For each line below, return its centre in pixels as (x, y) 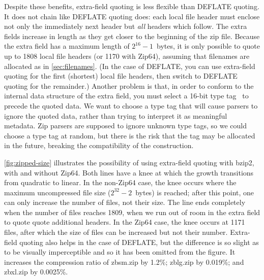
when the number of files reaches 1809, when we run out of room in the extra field (132, 212)
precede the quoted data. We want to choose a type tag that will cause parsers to (131, 105)
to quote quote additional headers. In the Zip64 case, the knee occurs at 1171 (125, 222)
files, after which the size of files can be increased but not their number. (116, 232)
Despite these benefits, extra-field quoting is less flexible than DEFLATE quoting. (132, 6)
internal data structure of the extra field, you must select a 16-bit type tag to (126, 96)
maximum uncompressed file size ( (57, 192)
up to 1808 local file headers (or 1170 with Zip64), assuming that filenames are (127, 56)
